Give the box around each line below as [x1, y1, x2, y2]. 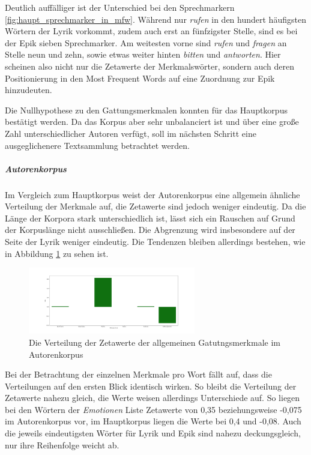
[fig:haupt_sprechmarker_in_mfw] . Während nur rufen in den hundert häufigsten [5, 13, 306, 25]
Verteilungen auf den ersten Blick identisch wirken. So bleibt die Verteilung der [5, 379, 297, 392]
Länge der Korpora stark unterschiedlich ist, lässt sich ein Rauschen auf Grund [5, 211, 295, 224]
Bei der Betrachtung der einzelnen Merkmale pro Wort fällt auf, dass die [5, 368, 272, 381]
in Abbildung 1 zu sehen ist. [5, 247, 109, 259]
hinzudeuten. [5, 83, 52, 96]
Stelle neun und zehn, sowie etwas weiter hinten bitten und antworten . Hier [5, 48, 281, 61]
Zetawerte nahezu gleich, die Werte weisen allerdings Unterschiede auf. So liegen [5, 391, 300, 404]
